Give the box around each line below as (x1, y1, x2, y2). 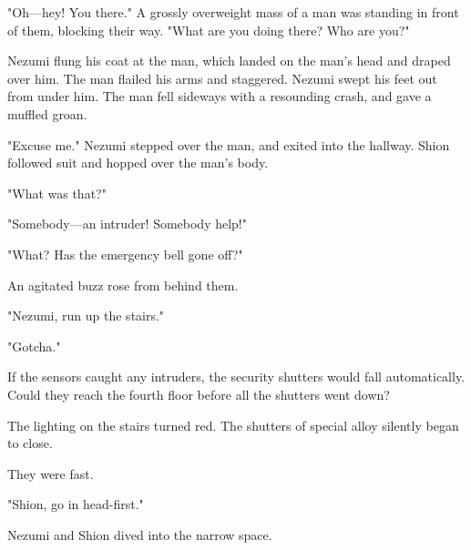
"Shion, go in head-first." (7, 494, 144, 514)
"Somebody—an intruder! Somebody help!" (7, 214, 248, 233)
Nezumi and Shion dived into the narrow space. (7, 525, 272, 544)
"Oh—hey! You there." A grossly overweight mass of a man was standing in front (7, 3, 459, 21)
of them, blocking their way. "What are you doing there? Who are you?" (7, 20, 410, 39)
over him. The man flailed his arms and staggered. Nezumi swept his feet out (7, 68, 437, 87)
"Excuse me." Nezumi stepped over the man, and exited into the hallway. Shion (7, 135, 450, 154)
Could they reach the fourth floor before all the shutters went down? (7, 384, 390, 403)
